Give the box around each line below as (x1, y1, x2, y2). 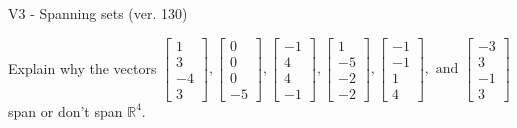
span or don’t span (8, 100, 123, 121)
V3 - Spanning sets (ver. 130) (8, 3, 188, 23)
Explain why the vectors (8, 57, 157, 78)
